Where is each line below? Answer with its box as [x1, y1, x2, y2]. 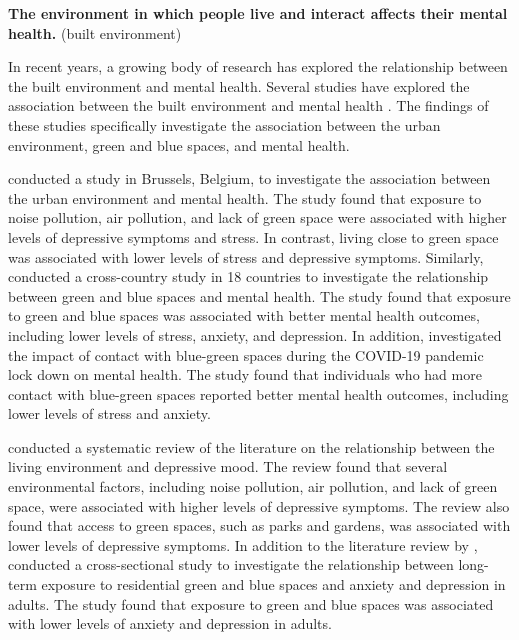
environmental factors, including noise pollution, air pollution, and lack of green [8, 476, 498, 497]
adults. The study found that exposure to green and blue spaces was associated [8, 593, 494, 614]
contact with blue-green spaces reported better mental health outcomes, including [8, 383, 509, 404]
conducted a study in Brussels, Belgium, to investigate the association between [8, 168, 491, 189]
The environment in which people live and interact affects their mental [8, 3, 508, 23]
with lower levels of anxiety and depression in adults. [8, 613, 332, 634]
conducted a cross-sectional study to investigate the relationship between [8, 554, 454, 575]
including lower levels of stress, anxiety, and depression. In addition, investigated [8, 324, 502, 345]
